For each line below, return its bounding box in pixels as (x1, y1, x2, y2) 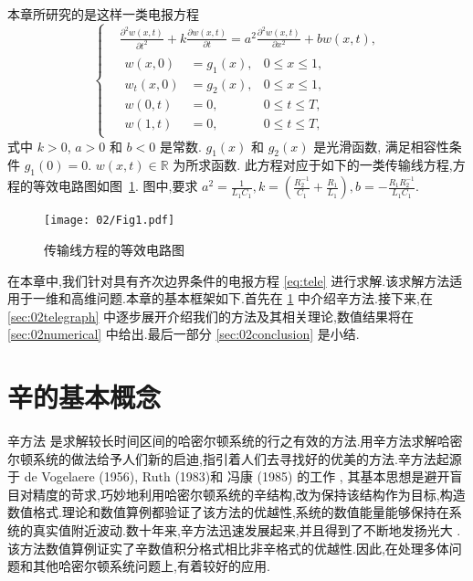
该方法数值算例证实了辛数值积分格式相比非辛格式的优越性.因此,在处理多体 (7, 538, 449, 557)
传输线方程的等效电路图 (44, 239, 184, 259)
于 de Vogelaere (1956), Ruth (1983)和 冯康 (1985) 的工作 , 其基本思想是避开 (7, 467, 450, 486)
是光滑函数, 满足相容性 (313, 136, 449, 155)
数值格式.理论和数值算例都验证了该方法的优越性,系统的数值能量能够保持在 (7, 502, 449, 522)
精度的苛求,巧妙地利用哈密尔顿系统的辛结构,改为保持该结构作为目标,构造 (32, 484, 466, 503)
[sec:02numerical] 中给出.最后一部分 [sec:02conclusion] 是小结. (7, 324, 360, 343)
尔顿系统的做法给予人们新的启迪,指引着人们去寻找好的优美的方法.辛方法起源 (7, 449, 462, 468)
